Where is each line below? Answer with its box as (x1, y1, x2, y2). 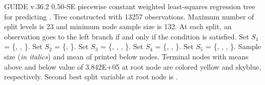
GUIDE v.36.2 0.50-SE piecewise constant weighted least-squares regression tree (4, 1, 255, 11)
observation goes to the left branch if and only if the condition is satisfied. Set (4, 31, 249, 41)
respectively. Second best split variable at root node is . (4, 71, 178, 82)
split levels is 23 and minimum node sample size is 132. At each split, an (4, 21, 232, 32)
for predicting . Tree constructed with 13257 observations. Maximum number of (4, 11, 254, 22)
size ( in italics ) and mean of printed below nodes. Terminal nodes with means (4, 51, 249, 61)
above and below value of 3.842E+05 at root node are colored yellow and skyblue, (4, 61, 261, 72)
